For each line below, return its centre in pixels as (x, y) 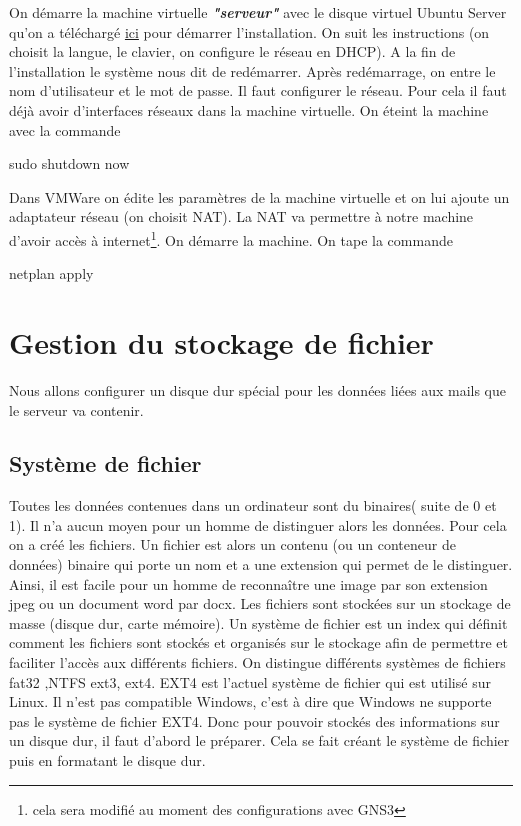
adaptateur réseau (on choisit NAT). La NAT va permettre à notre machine (241, 216)
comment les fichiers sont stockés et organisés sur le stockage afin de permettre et (258, 642)
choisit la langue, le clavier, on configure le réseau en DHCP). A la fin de (232, 51)
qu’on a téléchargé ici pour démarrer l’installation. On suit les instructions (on (249, 31)
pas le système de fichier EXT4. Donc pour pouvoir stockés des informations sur (254, 720)
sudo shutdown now (69, 163)
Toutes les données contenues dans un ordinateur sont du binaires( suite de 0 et (253, 505)
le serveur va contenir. (76, 409)
